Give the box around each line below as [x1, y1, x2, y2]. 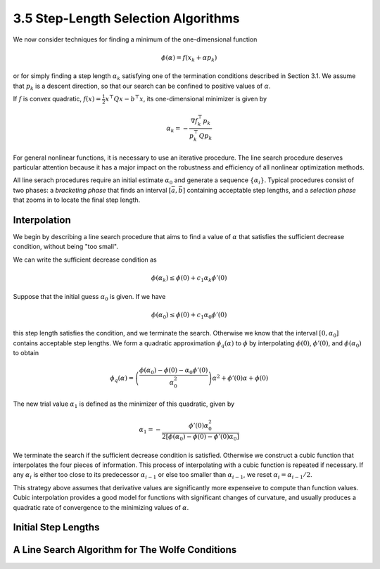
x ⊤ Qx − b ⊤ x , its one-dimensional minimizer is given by [105, 94, 267, 103]
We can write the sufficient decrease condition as [13, 255, 158, 264]
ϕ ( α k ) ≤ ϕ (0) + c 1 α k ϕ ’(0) [151, 274, 227, 283]
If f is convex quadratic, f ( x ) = [13, 95, 101, 103]
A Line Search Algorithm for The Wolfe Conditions [13, 544, 237, 556]
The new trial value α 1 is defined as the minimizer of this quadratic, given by [13, 399, 235, 410]
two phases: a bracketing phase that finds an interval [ [13, 186, 172, 194]
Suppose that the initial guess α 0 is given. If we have [13, 292, 166, 302]
